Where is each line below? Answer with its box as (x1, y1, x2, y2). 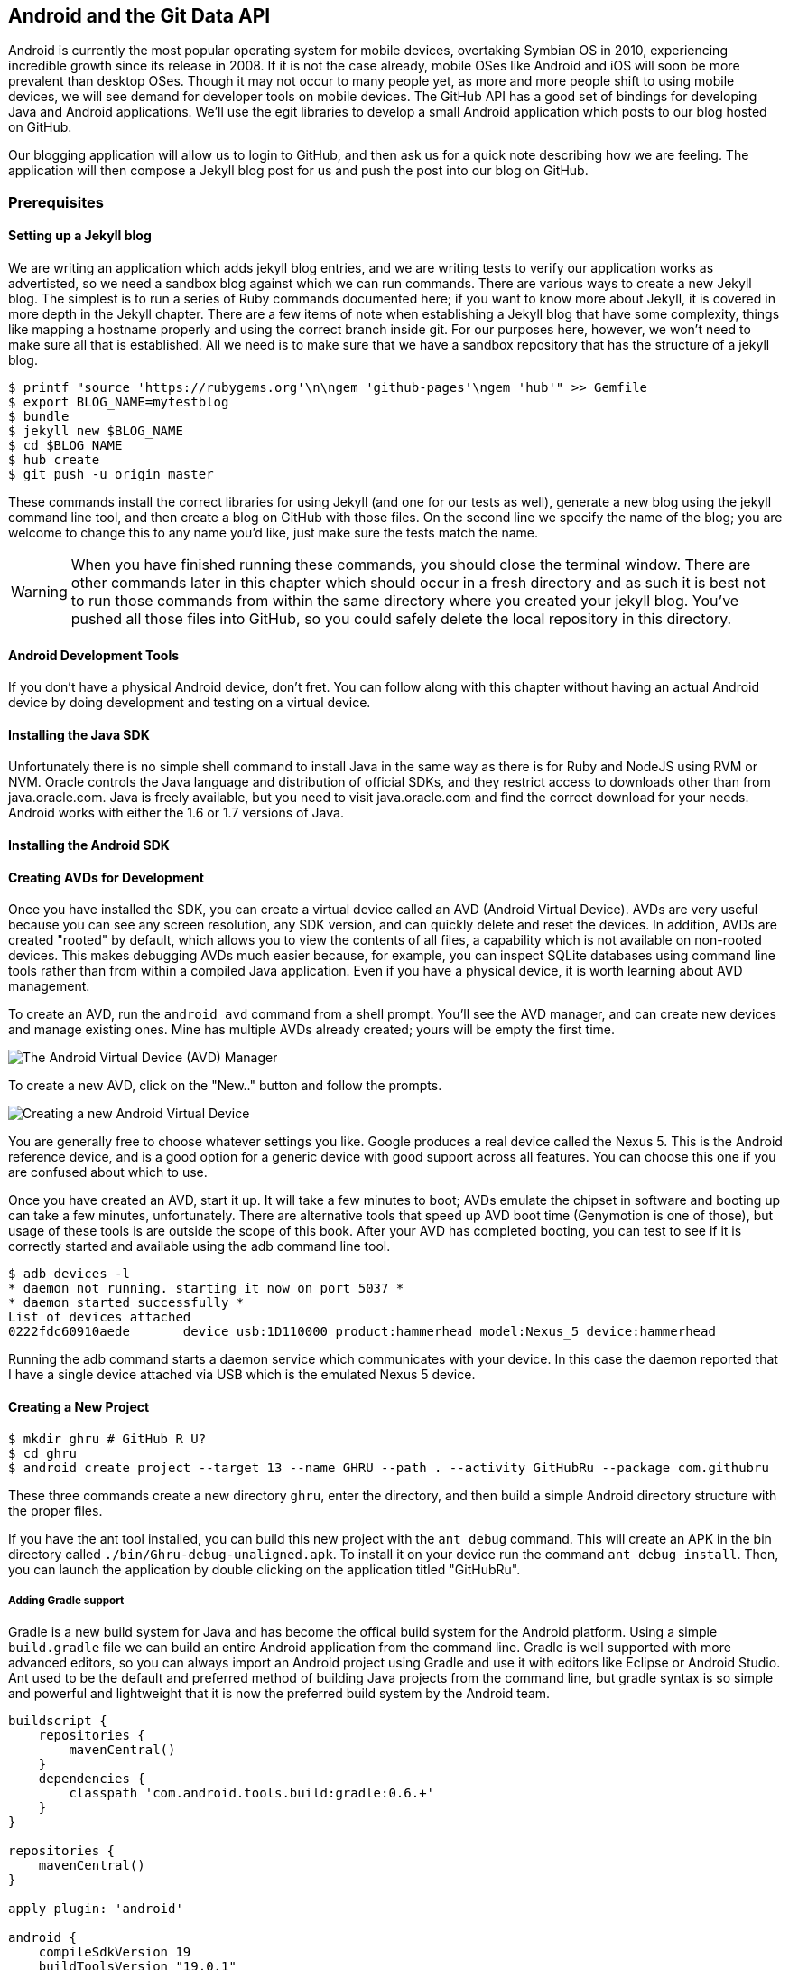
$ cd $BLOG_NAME (8, 438, 123, 453)
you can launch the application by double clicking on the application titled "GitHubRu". (8, 1561, 521, 1577)
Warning (11, 583, 68, 602)
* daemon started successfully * (8, 1295, 245, 1311)
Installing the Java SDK (8, 726, 150, 742)
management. (8, 978, 90, 994)
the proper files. (8, 1502, 103, 1518)
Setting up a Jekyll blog (8, 228, 152, 244)
